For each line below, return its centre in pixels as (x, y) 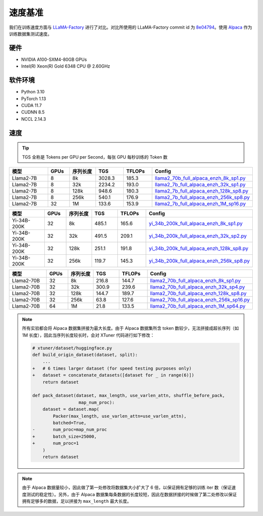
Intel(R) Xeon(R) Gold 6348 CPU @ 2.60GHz (66, 66)
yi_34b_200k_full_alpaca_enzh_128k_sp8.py (198, 248)
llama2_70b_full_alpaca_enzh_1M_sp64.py (198, 306)
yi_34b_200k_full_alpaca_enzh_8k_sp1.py (196, 223)
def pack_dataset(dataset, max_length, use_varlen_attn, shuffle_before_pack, (129, 396)
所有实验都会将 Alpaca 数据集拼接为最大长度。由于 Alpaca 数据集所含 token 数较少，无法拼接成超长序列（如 (131, 328)
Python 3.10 (33, 92)
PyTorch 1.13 (34, 98)
